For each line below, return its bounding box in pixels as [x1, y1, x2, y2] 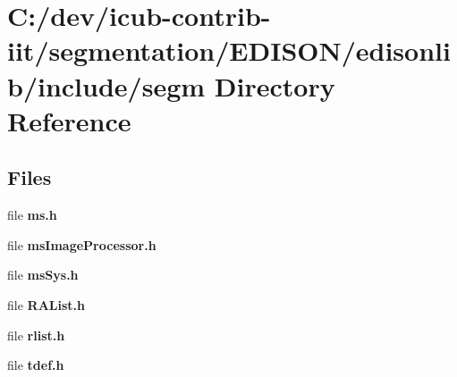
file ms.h [7, 205, 57, 224]
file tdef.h [7, 356, 64, 374]
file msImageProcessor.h [7, 235, 157, 254]
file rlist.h [7, 325, 65, 344]
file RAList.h [7, 295, 85, 314]
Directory [214, 67, 335, 104]
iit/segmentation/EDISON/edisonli [7, 32, 451, 69]
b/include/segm [7, 67, 206, 104]
